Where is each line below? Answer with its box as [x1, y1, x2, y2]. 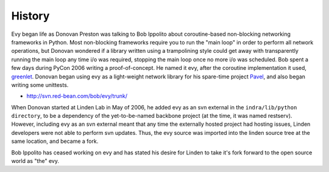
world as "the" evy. [11, 157, 60, 165]
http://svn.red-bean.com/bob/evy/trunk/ [26, 92, 128, 100]
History [11, 9, 50, 22]
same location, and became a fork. [11, 137, 99, 145]
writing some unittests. [11, 81, 69, 88]
